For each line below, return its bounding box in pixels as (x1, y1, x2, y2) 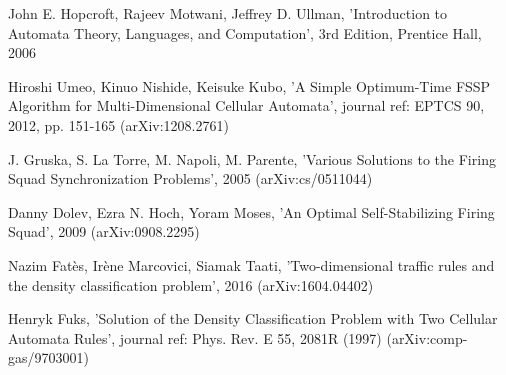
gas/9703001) (8, 347, 89, 368)
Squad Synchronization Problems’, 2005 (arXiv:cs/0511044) (8, 168, 373, 189)
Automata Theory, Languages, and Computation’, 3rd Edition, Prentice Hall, (8, 22, 482, 43)
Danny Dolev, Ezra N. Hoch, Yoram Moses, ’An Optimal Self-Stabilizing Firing (8, 201, 495, 222)
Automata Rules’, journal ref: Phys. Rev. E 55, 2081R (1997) (8, 327, 382, 348)
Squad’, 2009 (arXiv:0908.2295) (8, 221, 200, 242)
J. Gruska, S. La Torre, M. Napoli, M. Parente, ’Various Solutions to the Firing (8, 148, 496, 169)
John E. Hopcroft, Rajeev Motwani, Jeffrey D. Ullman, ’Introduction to (8, 3, 448, 23)
